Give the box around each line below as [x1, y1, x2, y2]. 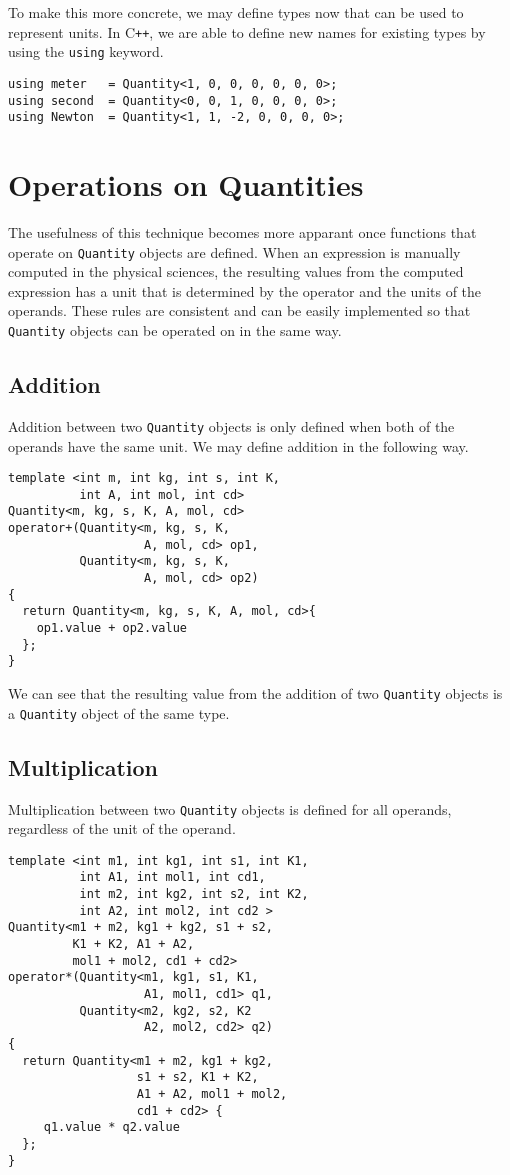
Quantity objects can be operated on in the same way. [8, 320, 342, 341]
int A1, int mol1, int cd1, [79, 870, 266, 885]
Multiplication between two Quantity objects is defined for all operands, [8, 798, 452, 819]
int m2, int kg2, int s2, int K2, [79, 887, 309, 902]
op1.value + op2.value [36, 621, 187, 636]
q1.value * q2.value [43, 1120, 180, 1135]
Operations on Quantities [8, 164, 364, 205]
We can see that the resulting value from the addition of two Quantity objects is [8, 683, 503, 704]
